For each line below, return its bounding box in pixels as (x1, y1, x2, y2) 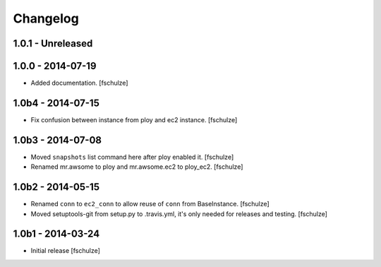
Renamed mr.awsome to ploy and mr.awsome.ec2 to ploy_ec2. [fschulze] (30, 162, 243, 171)
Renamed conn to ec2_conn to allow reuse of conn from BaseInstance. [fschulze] (30, 200, 270, 208)
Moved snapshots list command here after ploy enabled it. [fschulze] (30, 153, 234, 161)
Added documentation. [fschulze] (30, 78, 128, 88)
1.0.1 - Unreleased (13, 37, 93, 49)
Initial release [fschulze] (30, 247, 100, 255)
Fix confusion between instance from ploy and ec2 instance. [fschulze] (30, 115, 238, 124)
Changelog (13, 11, 79, 26)
